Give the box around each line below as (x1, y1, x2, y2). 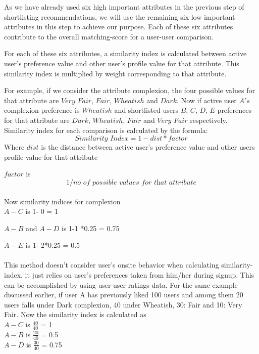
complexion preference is (4, 105, 80, 115)
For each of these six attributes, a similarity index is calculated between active (4, 48, 247, 59)
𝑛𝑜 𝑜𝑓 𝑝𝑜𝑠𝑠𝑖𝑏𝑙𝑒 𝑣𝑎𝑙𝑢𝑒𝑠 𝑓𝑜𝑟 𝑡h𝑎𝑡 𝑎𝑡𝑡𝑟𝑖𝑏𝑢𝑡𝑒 (73, 179, 197, 186)
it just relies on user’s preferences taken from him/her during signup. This (25, 270, 254, 280)
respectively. (190, 114, 228, 125)
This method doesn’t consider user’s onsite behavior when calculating (4, 259, 219, 270)
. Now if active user (177, 95, 237, 105)
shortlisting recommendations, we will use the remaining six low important (4, 11, 235, 22)
